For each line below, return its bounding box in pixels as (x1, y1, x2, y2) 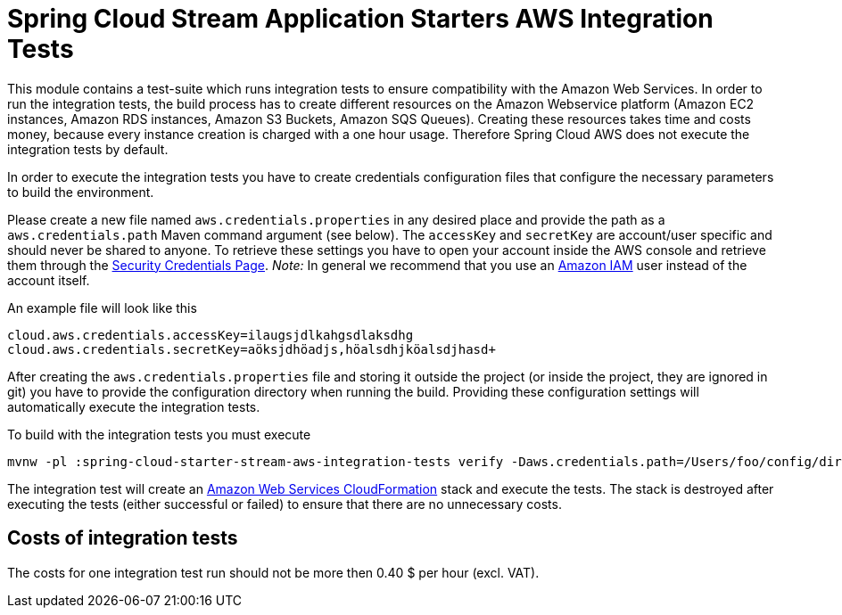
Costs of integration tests (7, 527, 238, 550)
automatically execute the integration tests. (7, 398, 260, 414)
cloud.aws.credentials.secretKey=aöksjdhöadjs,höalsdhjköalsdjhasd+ (7, 341, 496, 357)
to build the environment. (7, 184, 154, 200)
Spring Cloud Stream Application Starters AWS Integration (7, 4, 714, 34)
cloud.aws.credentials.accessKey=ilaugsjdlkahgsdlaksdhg (7, 327, 414, 342)
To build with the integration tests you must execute (7, 426, 311, 442)
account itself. (7, 272, 90, 288)
